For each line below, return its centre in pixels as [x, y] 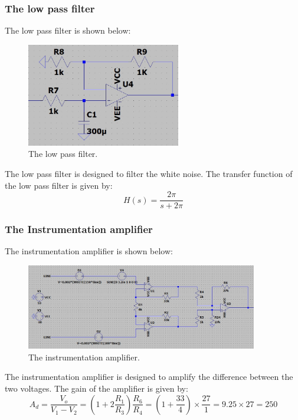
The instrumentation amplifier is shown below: [89, 251]
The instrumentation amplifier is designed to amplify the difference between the [149, 377]
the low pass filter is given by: [59, 185]
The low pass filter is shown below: [68, 30]
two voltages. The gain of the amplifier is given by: [96, 388]
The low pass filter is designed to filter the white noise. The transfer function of [149, 173]
